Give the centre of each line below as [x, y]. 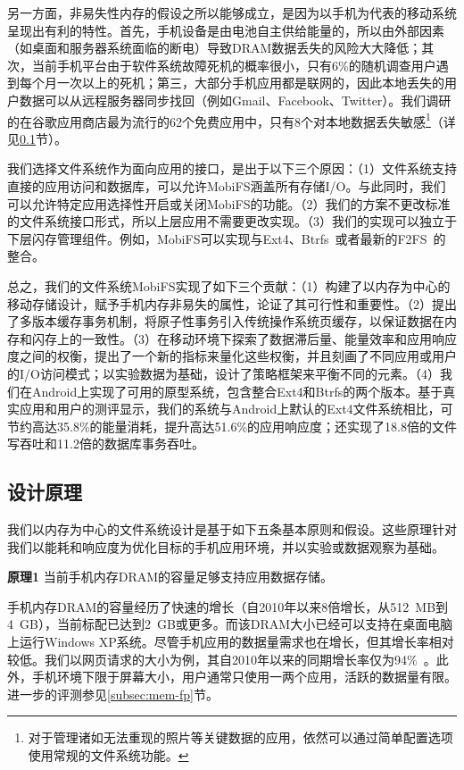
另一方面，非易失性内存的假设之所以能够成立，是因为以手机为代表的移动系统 [232, 13]
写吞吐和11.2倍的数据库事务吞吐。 [106, 444]
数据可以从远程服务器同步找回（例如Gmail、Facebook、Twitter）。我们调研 [235, 100]
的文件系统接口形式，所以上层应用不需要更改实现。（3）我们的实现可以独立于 [232, 221]
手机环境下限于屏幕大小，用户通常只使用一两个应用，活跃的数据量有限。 [244, 677]
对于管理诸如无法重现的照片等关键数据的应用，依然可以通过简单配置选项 [240, 737]
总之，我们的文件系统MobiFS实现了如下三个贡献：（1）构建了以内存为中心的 [229, 285]
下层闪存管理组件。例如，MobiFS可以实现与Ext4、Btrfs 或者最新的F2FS [217, 238]
